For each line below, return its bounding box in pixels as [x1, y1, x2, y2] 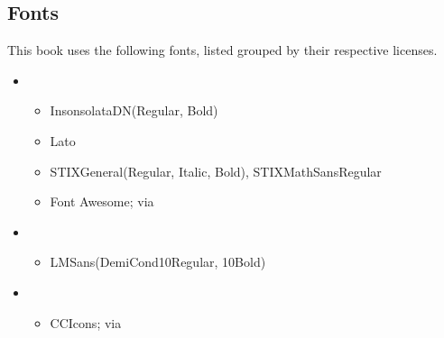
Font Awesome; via [50, 192, 154, 211]
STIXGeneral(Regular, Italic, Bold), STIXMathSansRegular [50, 161, 382, 180]
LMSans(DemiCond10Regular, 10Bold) [50, 252, 266, 271]
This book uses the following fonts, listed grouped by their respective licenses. [7, 41, 438, 59]
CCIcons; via [50, 313, 122, 332]
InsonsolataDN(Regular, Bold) [50, 101, 218, 120]
